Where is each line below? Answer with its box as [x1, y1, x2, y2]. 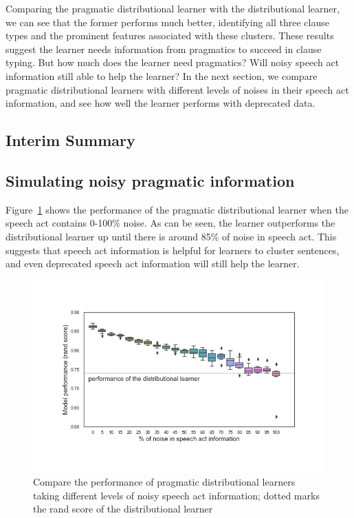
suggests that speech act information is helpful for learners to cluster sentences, [5, 242, 340, 257]
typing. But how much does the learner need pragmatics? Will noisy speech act [5, 55, 340, 70]
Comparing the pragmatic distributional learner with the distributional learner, [5, 1, 340, 15]
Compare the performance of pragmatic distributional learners [33, 475, 296, 489]
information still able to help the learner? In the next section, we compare [5, 68, 318, 83]
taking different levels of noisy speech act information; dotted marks [33, 488, 320, 502]
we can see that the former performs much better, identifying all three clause [5, 14, 329, 29]
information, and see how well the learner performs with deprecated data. [5, 96, 316, 110]
